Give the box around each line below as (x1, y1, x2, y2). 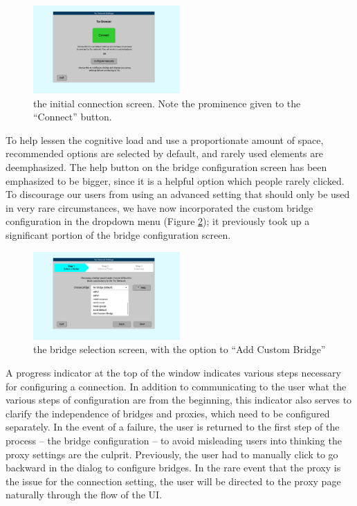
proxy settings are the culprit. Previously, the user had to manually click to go (6, 446, 338, 461)
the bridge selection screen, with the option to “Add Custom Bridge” (33, 342, 326, 356)
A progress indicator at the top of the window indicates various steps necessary (6, 365, 341, 379)
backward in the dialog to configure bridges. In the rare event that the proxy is (6, 460, 341, 475)
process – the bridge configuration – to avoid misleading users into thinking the (6, 433, 342, 447)
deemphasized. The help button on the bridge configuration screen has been (6, 160, 327, 174)
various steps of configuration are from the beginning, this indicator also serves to (6, 392, 352, 407)
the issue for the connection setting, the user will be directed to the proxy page (6, 473, 341, 488)
